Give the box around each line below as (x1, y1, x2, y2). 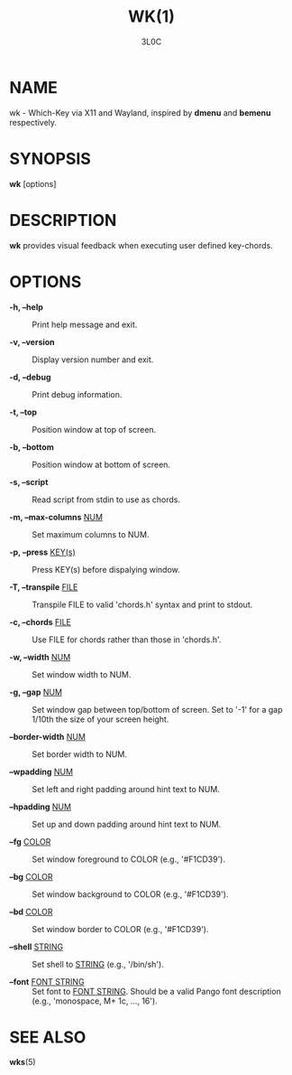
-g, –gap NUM (9, 687, 63, 697)
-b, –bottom (9, 441, 54, 453)
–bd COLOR (9, 906, 53, 917)
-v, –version (9, 336, 56, 347)
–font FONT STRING (9, 976, 85, 986)
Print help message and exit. (32, 319, 138, 330)
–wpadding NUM (9, 766, 74, 777)
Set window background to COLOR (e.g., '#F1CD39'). (32, 888, 229, 900)
